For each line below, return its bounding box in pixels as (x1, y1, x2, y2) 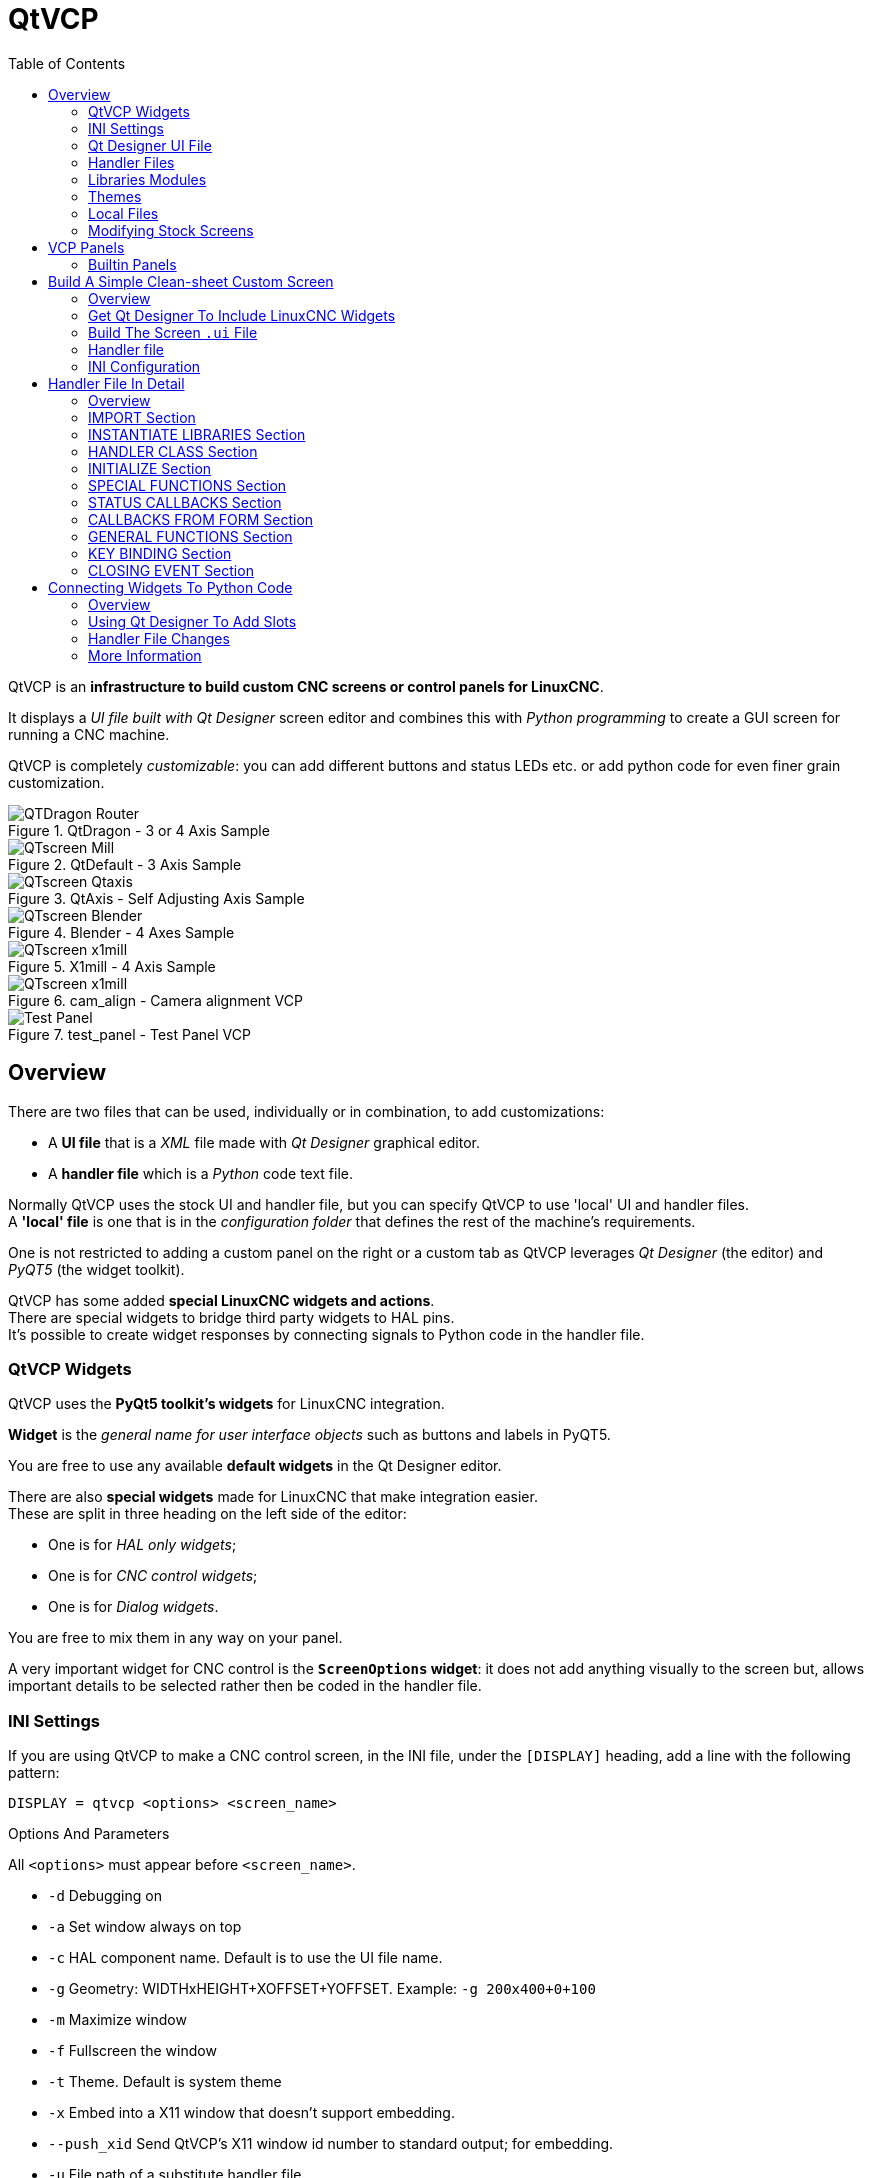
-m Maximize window (48, 2011, 187, 2029)
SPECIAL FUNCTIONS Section (88, 476, 287, 494)
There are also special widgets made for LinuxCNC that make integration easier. (8, 1488, 538, 1506)
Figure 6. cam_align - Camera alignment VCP (8, 991, 303, 1009)
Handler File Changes (88, 629, 230, 647)
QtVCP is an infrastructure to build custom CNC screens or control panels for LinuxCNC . (8, 677, 604, 695)
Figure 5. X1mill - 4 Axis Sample (8, 957, 216, 975)
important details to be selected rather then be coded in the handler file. (8, 1677, 482, 1695)
